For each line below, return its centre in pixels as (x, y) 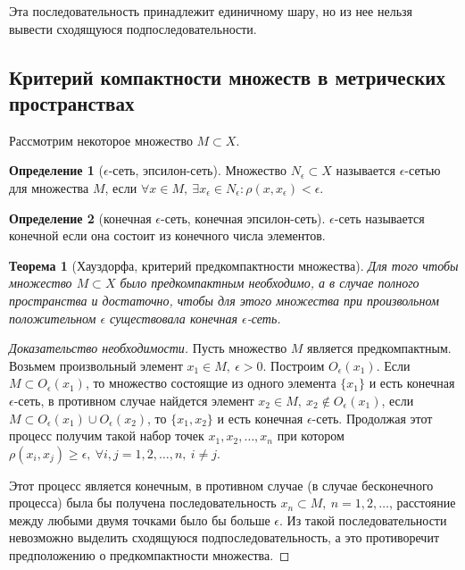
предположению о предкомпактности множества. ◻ (149, 555)
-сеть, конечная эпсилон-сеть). (243, 218)
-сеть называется (379, 218)
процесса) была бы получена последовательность (143, 503)
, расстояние (422, 503)
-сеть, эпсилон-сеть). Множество (197, 170)
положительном (53, 318)
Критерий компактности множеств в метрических (227, 76)
